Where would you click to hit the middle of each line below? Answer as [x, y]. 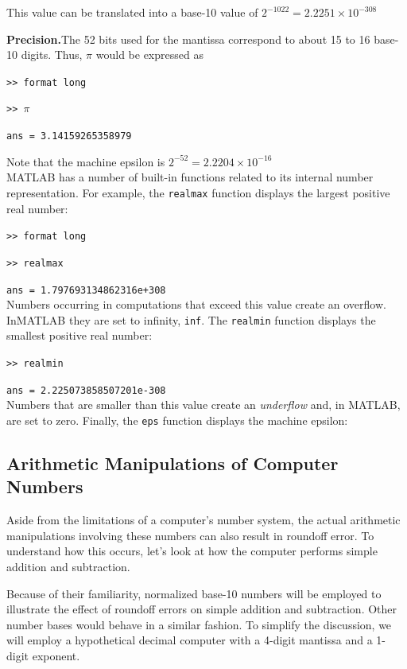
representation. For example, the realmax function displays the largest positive [198, 192]
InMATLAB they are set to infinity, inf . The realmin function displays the [191, 319]
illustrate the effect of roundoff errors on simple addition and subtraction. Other [202, 609]
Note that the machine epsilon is [86, 161]
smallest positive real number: [79, 335]
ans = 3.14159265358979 [69, 136]
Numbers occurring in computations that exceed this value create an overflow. [196, 304]
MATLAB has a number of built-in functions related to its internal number [190, 177]
